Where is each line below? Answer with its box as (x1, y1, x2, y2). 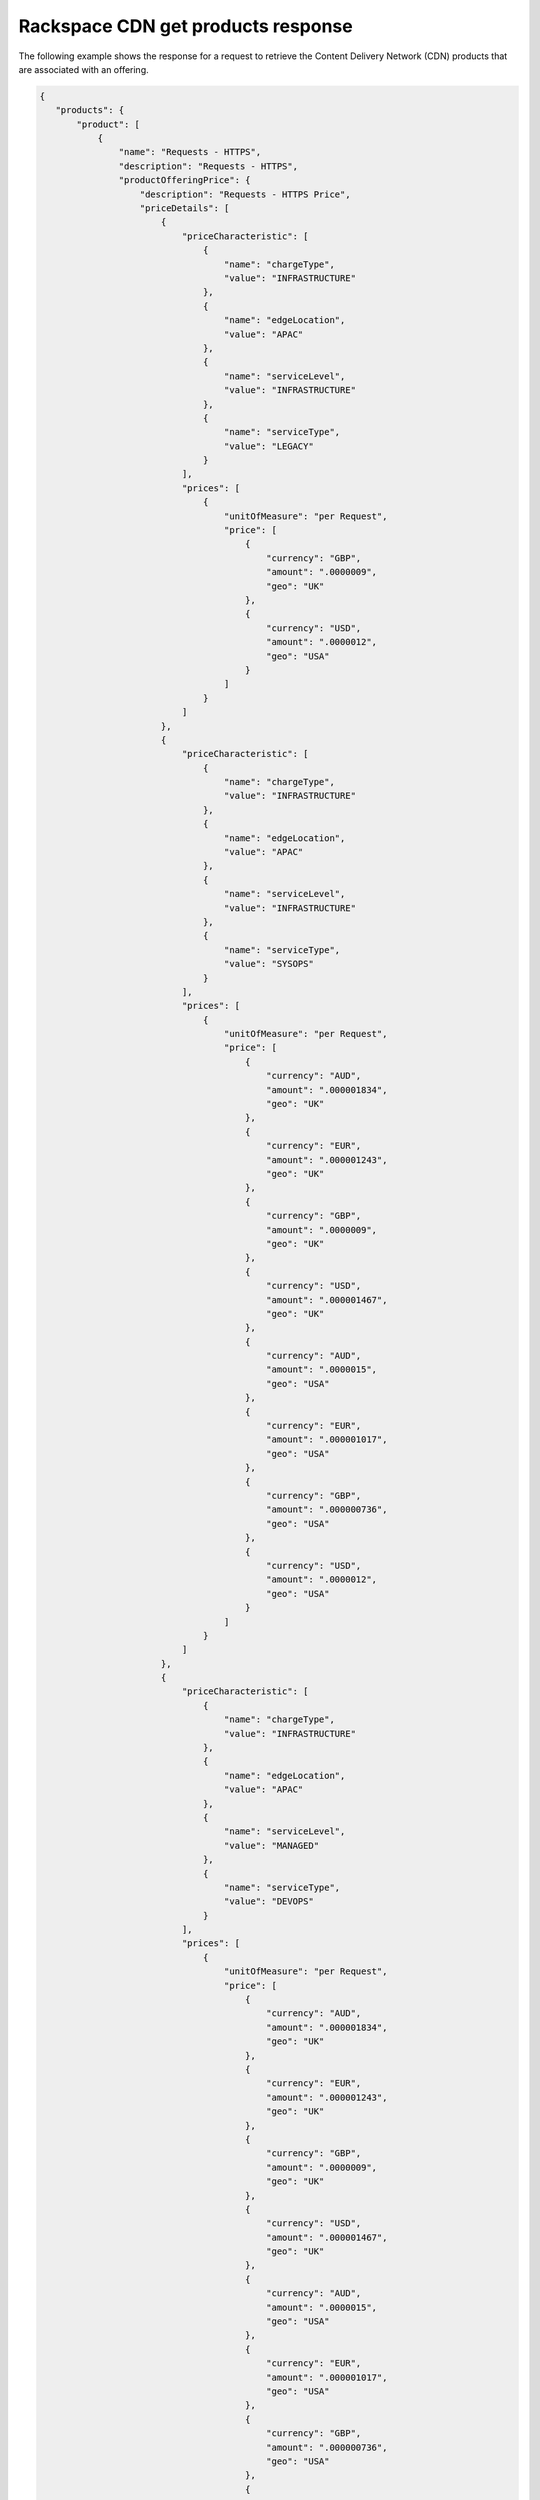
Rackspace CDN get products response (18, 15, 354, 37)
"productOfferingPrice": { (118, 175, 251, 186)
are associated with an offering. (18, 63, 149, 75)
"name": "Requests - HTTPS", (118, 146, 262, 158)
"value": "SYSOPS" (223, 958, 314, 970)
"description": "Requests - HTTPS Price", (139, 188, 351, 200)
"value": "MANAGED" (223, 1840, 320, 1851)
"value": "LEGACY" (223, 440, 314, 452)
